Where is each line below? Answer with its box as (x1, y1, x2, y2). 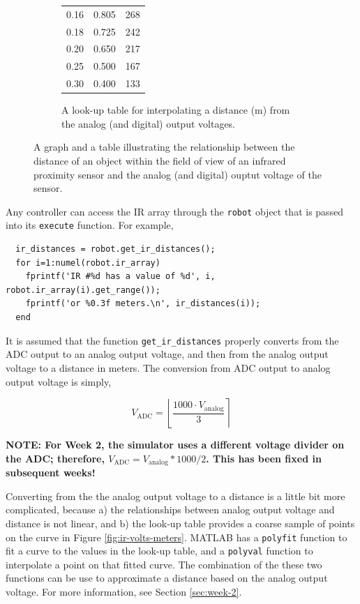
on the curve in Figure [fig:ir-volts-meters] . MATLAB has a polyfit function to (6, 529, 347, 544)
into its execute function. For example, (6, 218, 174, 232)
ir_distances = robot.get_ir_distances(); (15, 244, 216, 255)
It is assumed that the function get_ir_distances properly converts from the (6, 333, 339, 347)
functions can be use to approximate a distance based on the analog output (6, 571, 328, 585)
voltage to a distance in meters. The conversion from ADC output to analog (6, 360, 331, 375)
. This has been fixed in (206, 451, 322, 465)
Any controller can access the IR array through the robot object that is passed (6, 204, 344, 218)
